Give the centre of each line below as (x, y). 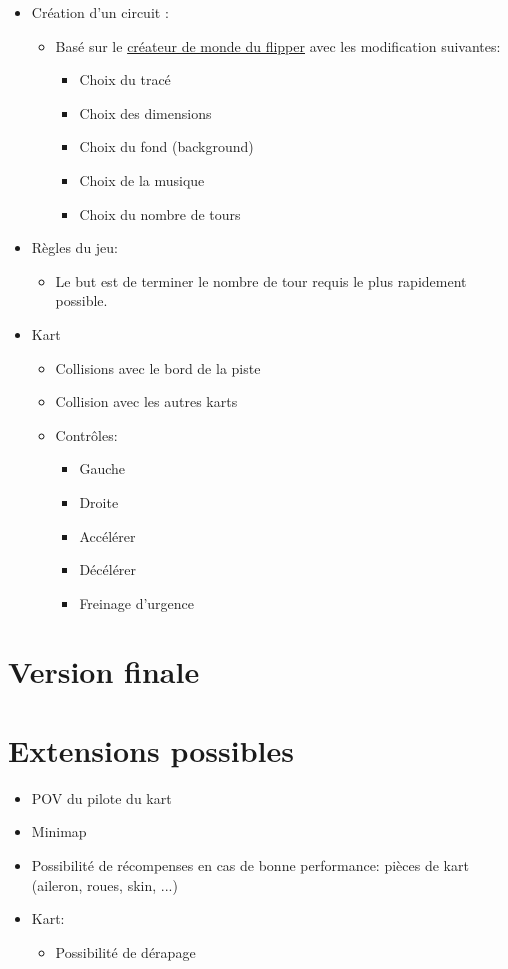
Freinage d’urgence (137, 602)
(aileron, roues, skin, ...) (104, 884)
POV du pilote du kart (101, 797)
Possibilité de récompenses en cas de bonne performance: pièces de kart (250, 864)
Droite (99, 501)
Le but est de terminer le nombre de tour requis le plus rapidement (261, 280)
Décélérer (108, 569)
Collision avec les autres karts (146, 401)
